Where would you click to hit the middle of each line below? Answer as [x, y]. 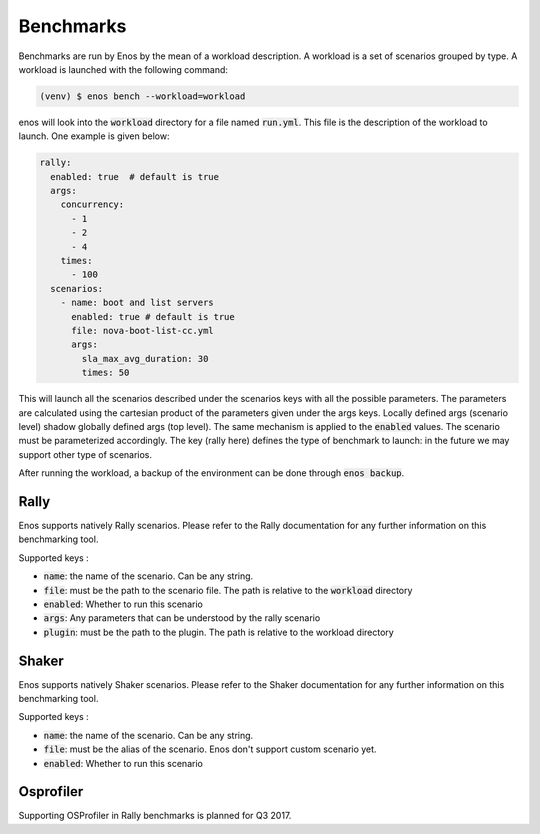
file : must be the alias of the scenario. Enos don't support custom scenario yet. [210, 749]
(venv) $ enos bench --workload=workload [142, 96]
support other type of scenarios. [85, 454]
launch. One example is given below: [94, 136]
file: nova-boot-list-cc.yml [142, 330]
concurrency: [92, 204]
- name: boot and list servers [137, 303]
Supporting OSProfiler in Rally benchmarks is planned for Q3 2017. [155, 816]
